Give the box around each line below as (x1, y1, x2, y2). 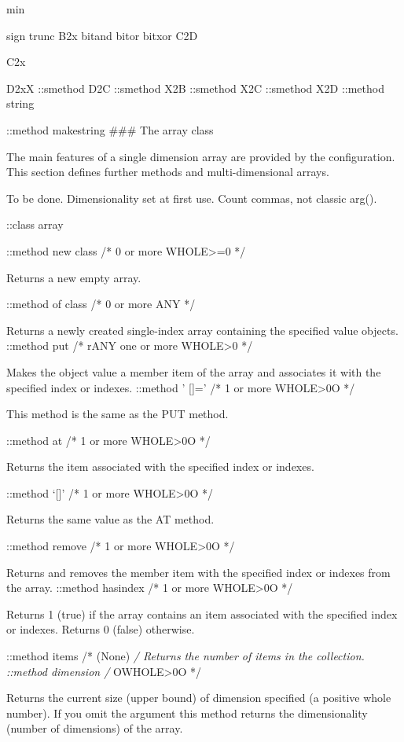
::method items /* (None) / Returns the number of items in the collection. (6, 648, 365, 664)
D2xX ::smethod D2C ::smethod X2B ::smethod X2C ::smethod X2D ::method (6, 79, 384, 96)
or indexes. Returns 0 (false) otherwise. (6, 621, 195, 637)
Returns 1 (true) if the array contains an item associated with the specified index (6, 605, 398, 622)
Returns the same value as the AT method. (6, 511, 215, 527)
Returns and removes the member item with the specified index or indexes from (6, 564, 391, 580)
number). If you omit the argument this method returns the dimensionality (6, 704, 368, 721)
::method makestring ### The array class (6, 121, 214, 138)
